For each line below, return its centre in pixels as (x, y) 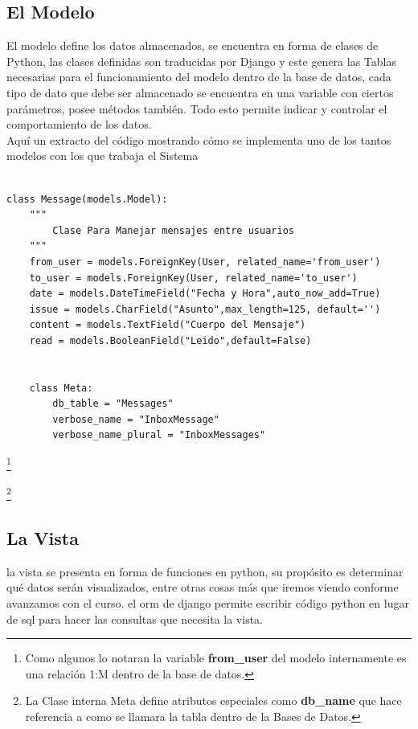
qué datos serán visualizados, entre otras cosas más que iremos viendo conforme (203, 587)
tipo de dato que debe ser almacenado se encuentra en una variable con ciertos (200, 92)
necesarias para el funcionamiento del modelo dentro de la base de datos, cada (199, 77)
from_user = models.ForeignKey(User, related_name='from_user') (205, 262)
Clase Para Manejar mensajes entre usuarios (173, 230)
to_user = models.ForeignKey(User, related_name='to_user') (193, 278)
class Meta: (61, 388)
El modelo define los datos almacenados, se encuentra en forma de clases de (193, 45)
